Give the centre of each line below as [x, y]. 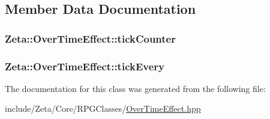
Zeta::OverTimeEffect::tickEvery [85, 66]
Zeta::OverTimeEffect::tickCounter [90, 38]
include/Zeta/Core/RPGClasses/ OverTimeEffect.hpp [103, 108]
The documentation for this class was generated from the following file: [135, 88]
